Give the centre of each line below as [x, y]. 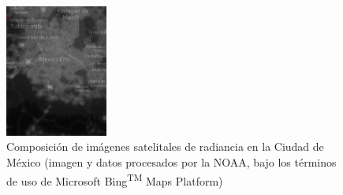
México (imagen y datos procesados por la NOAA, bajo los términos [171, 162]
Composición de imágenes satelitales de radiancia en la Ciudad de [165, 146]
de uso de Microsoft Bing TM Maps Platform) [115, 179]
